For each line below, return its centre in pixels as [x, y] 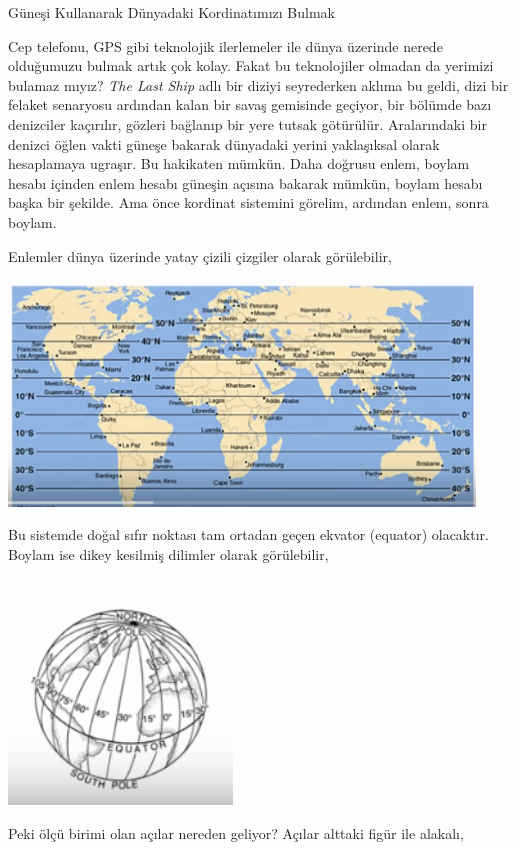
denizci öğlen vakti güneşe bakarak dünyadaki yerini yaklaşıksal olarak [224, 143]
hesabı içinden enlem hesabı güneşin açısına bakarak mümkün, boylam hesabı [245, 182]
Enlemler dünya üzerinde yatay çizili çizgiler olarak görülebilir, [200, 255]
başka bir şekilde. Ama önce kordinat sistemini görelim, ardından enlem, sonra [248, 202]
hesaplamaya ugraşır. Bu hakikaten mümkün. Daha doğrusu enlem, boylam [239, 163]
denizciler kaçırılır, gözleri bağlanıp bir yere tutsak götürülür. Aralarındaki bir [247, 123]
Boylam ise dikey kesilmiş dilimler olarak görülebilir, [168, 554]
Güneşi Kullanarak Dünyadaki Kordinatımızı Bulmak [171, 12]
